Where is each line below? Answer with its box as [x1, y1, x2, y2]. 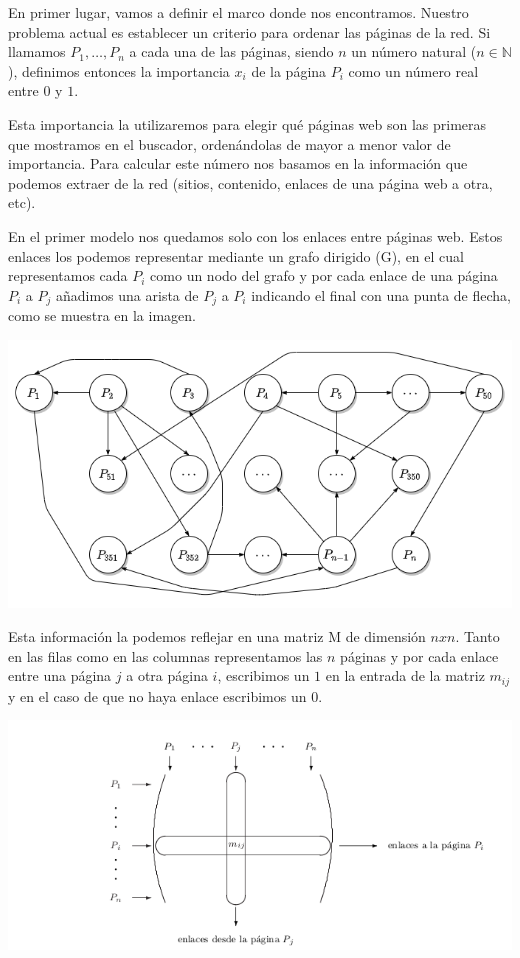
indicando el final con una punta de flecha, [251, 284, 511, 305]
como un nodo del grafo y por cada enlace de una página [150, 265, 498, 286]
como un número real [348, 60, 479, 81]
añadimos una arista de [55, 284, 199, 305]
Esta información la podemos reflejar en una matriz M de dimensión [8, 625, 426, 646]
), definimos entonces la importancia [8, 60, 230, 81]
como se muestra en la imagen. [8, 305, 196, 326]
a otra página [126, 665, 208, 686]
